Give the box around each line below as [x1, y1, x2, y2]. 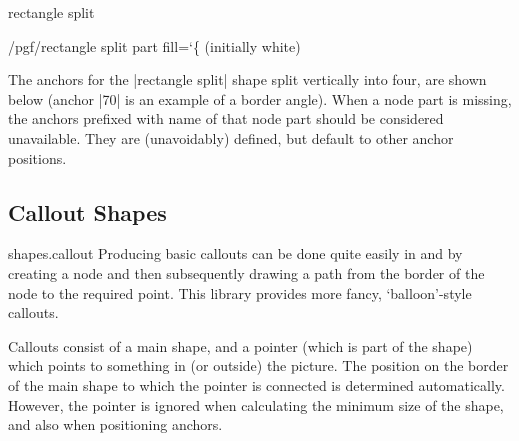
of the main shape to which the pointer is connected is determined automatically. [8, 374, 505, 395]
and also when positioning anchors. [8, 414, 223, 435]
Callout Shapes [8, 196, 167, 227]
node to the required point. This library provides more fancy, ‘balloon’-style [8, 282, 472, 303]
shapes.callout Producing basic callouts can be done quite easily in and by [8, 243, 463, 264]
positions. [8, 147, 67, 168]
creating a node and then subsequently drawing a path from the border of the [8, 262, 485, 283]
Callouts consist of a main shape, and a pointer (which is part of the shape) [8, 335, 473, 356]
